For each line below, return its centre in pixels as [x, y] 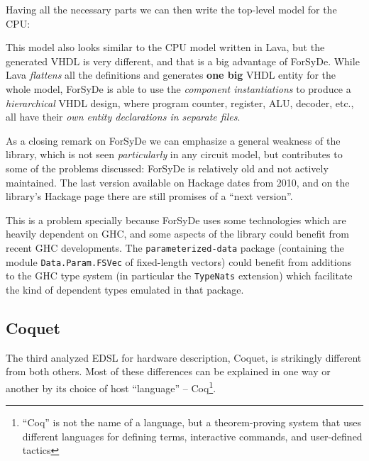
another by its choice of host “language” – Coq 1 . [111, 387]
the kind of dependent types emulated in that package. [125, 289]
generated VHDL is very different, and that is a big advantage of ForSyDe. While [183, 61]
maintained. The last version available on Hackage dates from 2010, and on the [178, 182]
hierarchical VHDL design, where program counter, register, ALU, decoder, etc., [180, 102]
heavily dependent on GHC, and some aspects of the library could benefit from [177, 234]
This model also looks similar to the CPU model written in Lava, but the [165, 47]
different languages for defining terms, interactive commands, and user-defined [192, 436]
